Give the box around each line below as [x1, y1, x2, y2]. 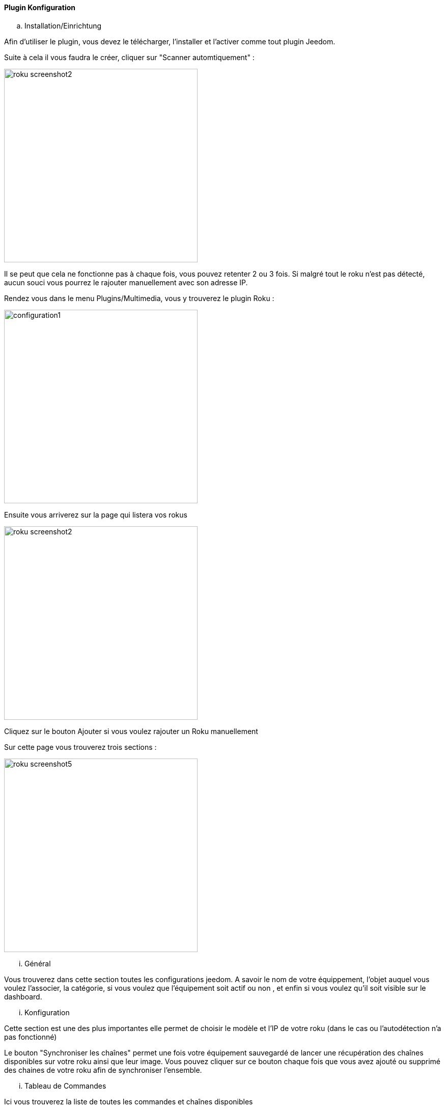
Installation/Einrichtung [24, 21, 102, 30]
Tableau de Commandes [24, 1081, 106, 1090]
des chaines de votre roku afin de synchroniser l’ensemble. [4, 1065, 202, 1074]
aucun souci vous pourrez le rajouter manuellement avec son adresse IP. [4, 278, 248, 287]
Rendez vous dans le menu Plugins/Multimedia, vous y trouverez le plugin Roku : [4, 293, 274, 303]
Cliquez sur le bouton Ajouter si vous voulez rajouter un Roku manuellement [4, 726, 258, 736]
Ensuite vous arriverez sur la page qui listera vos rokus [4, 510, 187, 519]
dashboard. [4, 992, 42, 1001]
